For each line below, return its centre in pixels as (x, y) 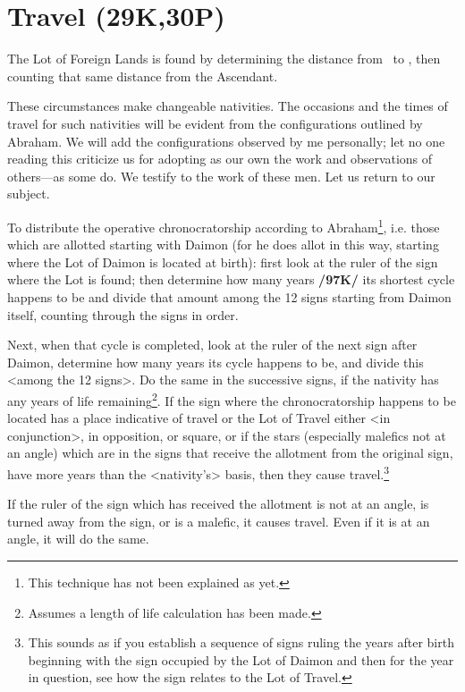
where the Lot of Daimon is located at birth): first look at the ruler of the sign (223, 262)
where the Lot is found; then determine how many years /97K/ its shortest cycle (231, 279)
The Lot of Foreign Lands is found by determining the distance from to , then (224, 59)
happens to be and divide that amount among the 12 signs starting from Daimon (229, 296)
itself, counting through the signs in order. (123, 314)
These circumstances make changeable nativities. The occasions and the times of (228, 106)
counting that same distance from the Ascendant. (143, 76)
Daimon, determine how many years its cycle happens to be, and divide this (216, 362)
